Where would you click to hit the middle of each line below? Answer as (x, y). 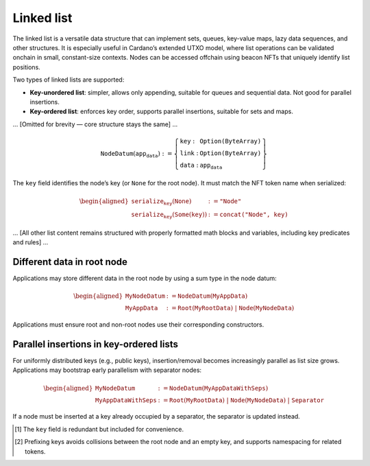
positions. (26, 67)
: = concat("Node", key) (248, 215)
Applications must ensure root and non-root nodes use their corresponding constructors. (138, 325)
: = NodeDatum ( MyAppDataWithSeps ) (213, 388)
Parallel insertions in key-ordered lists (95, 344)
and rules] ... (30, 242)
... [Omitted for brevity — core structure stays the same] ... (95, 124)
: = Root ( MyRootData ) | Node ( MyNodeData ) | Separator (241, 400)
